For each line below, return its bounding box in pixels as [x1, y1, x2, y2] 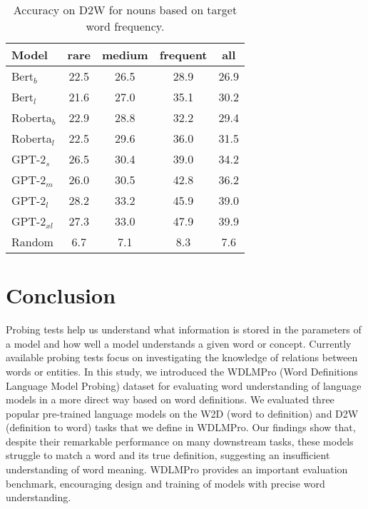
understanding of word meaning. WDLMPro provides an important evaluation [6, 462, 348, 477]
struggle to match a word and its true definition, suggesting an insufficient [6, 448, 330, 463]
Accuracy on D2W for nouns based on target [13, 1, 237, 18]
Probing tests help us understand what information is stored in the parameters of [6, 322, 362, 337]
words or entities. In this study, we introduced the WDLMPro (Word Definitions [6, 363, 358, 378]
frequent [159, 46, 208, 63]
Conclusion [6, 281, 116, 310]
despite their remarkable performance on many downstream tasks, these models [6, 433, 354, 448]
